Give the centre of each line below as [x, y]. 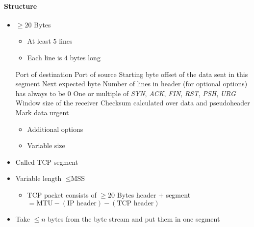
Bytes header [137, 194]
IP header [82, 203]
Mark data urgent [42, 112]
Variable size [46, 145]
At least [39, 41]
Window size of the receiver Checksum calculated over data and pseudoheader [133, 103]
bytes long [85, 57]
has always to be [40, 93]
